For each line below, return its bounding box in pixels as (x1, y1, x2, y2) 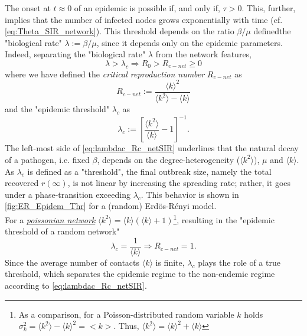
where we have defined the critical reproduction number (5, 67, 205, 80)
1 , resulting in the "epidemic (173, 211, 275, 226)
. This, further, (241, 2, 296, 14)
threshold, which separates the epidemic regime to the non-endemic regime (5, 268, 275, 280)
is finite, (155, 256, 185, 268)
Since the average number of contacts (5, 256, 140, 268)
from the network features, (155, 48, 252, 60)
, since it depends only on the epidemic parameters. (96, 36, 283, 48)
